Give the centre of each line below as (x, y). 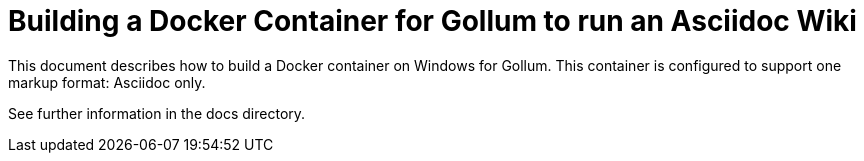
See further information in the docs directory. (157, 113)
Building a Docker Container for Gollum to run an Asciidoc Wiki (432, 21)
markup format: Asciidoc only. (107, 82)
